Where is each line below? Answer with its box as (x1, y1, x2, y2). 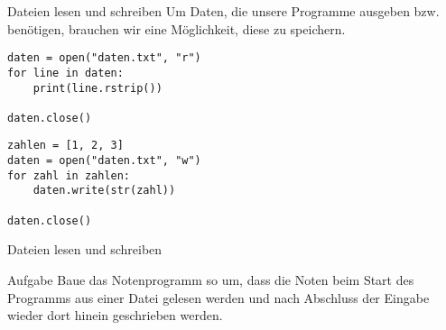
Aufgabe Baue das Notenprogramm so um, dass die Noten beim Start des (7, 270, 414, 289)
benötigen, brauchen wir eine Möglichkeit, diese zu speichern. (7, 19, 346, 38)
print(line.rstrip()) (33, 81, 163, 95)
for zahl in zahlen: (7, 169, 131, 182)
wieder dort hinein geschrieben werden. (7, 306, 223, 325)
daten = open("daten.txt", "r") (7, 51, 201, 65)
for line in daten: (7, 66, 124, 79)
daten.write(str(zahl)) (33, 184, 176, 197)
